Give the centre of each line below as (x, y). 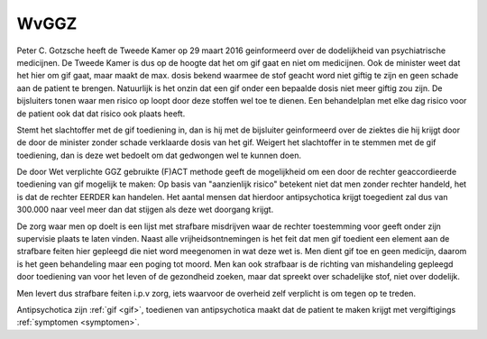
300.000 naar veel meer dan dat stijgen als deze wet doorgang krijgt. (145, 210)
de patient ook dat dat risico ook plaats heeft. (101, 114)
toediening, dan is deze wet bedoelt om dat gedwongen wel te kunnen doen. (159, 155)
